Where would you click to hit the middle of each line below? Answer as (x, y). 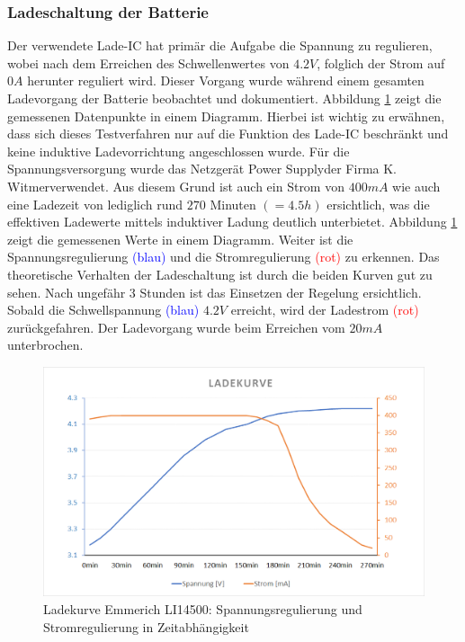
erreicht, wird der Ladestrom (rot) (325, 310)
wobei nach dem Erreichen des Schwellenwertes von (148, 62)
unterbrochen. (45, 345)
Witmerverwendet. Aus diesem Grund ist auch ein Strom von (176, 186)
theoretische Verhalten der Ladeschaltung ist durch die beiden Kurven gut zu (220, 274)
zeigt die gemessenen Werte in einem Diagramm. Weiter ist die (180, 239)
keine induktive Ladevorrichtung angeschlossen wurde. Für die (179, 151)
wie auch (416, 186)
